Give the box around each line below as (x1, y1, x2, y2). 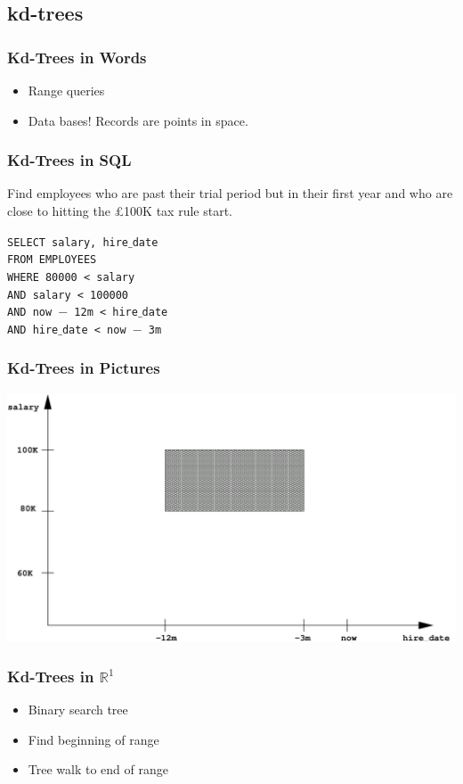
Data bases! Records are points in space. (28, 111, 248, 129)
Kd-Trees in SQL (7, 149, 132, 171)
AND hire (7, 323, 59, 336)
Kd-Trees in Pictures (7, 357, 160, 379)
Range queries (28, 81, 105, 99)
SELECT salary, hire (7, 235, 129, 249)
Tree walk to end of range (28, 760, 168, 779)
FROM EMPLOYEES (7, 253, 97, 267)
